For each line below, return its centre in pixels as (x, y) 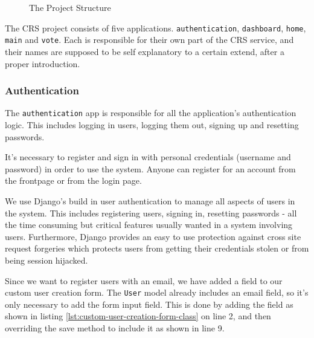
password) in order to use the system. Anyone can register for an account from (150, 168)
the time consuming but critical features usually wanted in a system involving (149, 225)
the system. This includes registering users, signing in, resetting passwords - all (151, 213)
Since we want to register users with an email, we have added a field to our (144, 280)
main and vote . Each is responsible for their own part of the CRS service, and (149, 40)
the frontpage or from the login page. (73, 180)
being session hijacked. (46, 260)
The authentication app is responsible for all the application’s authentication (151, 113)
